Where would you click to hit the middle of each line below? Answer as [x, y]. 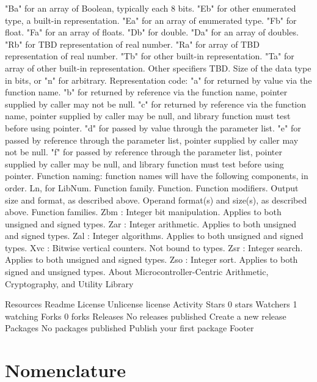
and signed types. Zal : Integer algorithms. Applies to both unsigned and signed [154, 236]
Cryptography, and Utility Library [69, 283]
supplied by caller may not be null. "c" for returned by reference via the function [156, 104]
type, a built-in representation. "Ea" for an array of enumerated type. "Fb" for [151, 20]
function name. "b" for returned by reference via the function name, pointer [146, 92]
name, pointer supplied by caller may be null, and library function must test [148, 116]
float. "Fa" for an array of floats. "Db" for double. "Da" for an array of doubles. [152, 32]
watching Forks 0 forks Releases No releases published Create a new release [146, 316]
